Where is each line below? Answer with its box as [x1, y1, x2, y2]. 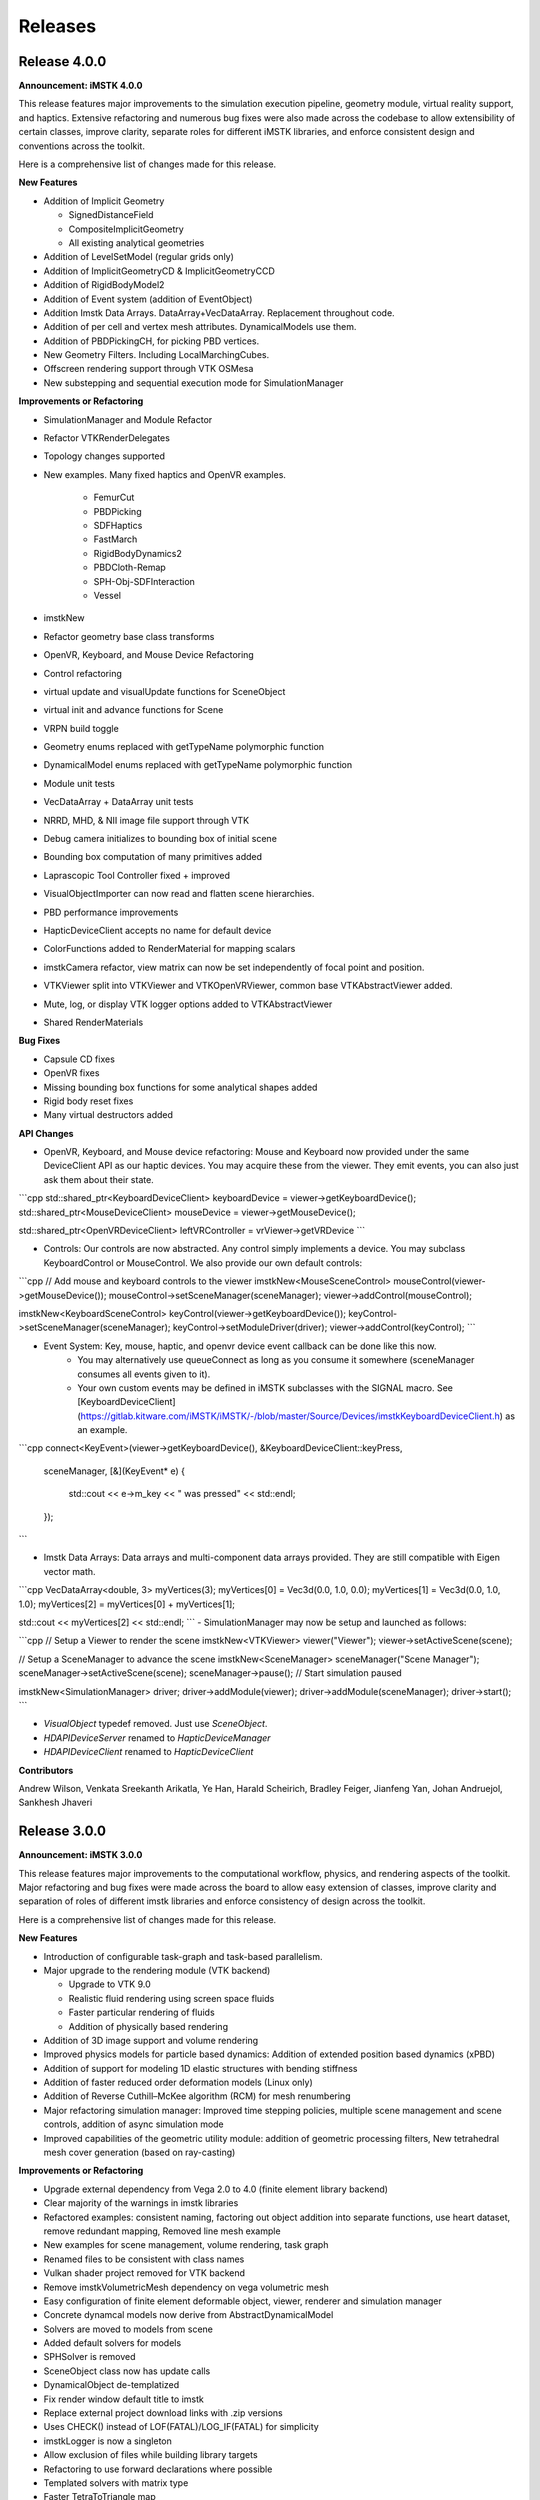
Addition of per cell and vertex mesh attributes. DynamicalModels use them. [43, 321, 357, 333]
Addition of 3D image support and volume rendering [43, 2034, 259, 2046]
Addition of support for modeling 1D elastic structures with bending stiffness [43, 2062, 358, 2074]
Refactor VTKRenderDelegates [43, 432, 170, 444]
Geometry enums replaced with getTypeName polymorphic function [43, 741, 325, 753]
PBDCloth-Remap [93, 561, 167, 574]
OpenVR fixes [43, 1067, 100, 1079]
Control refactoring [43, 667, 122, 679]
